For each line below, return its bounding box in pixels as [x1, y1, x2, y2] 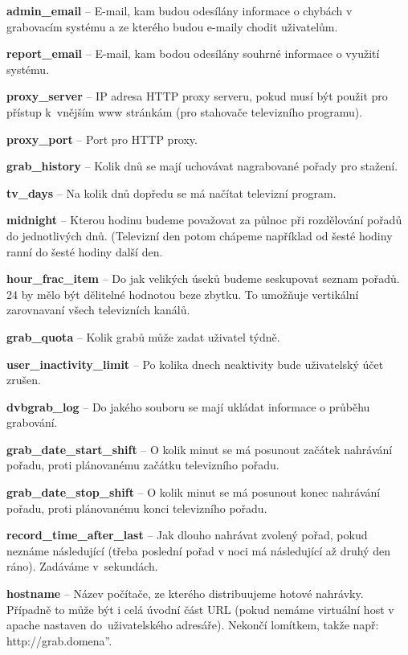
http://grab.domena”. [6, 632, 112, 649]
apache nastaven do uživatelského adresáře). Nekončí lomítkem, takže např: [6, 616, 379, 633]
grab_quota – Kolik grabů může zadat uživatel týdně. [6, 328, 280, 345]
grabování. [6, 414, 58, 431]
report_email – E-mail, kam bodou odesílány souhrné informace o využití [6, 45, 380, 62]
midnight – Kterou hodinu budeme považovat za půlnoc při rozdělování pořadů [6, 211, 402, 228]
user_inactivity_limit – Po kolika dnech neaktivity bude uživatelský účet [6, 355, 384, 372]
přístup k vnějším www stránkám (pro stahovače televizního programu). [6, 103, 363, 120]
